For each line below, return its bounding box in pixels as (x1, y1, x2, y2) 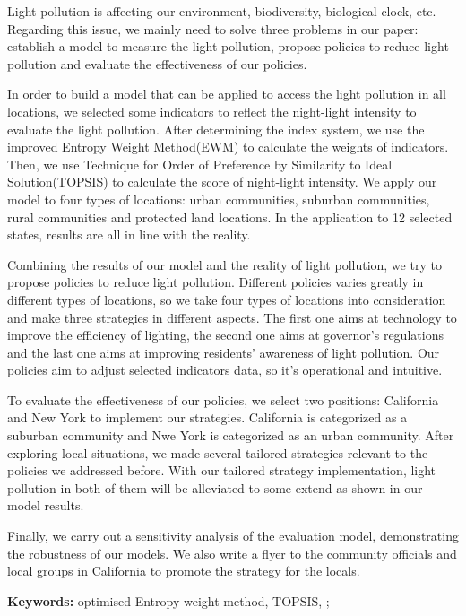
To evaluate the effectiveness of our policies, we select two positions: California (7, 390, 439, 409)
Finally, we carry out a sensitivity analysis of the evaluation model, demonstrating (7, 526, 459, 545)
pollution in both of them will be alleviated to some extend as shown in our (7, 478, 423, 497)
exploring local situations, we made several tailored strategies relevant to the (7, 443, 428, 462)
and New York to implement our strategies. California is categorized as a (7, 408, 408, 427)
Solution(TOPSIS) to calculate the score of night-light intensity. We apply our (7, 172, 437, 191)
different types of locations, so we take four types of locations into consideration (7, 290, 446, 308)
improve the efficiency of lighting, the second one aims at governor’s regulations (7, 325, 444, 344)
